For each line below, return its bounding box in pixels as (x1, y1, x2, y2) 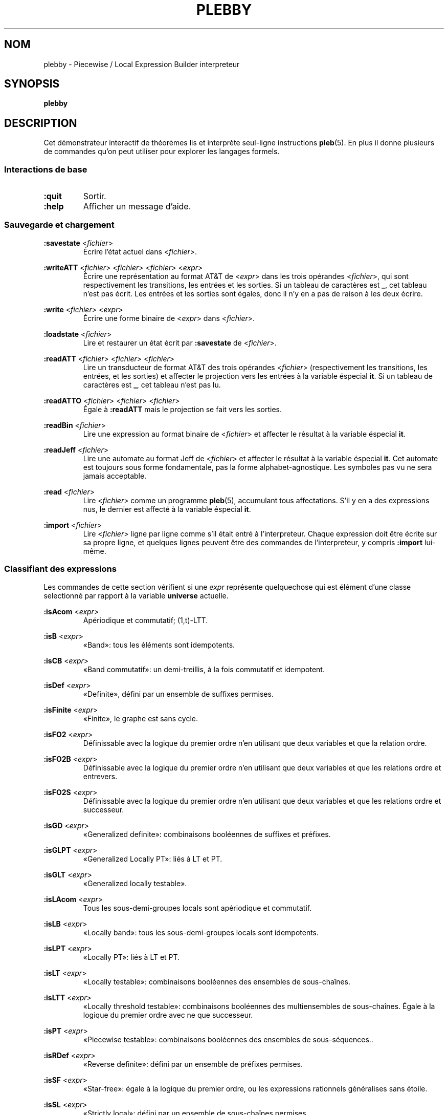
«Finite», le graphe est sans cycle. (83, 714, 198, 723)
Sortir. (83, 191, 106, 202)
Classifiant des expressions (4, 564, 117, 574)
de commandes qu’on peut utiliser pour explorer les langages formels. (43, 147, 280, 156)
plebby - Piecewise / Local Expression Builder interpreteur (43, 59, 240, 69)
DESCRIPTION (4, 116, 77, 130)
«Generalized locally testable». (83, 878, 187, 888)
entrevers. (83, 771, 118, 781)
